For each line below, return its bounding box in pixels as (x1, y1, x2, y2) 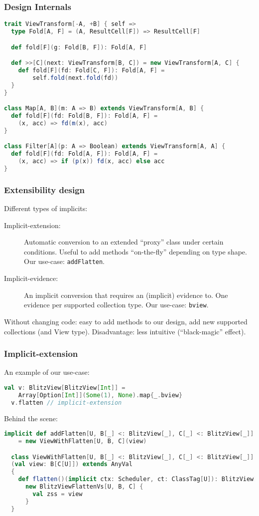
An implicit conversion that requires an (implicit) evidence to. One (24, 289, 228, 300)
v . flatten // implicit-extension (11, 399, 122, 406)
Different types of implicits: (4, 203, 88, 214)
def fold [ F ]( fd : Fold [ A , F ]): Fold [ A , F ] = (11, 150, 158, 158)
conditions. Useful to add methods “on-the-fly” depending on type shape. (24, 246, 247, 257)
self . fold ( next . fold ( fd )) (32, 74, 119, 81)
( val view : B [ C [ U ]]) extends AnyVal (11, 461, 132, 468)
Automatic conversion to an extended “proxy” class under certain (24, 237, 224, 247)
